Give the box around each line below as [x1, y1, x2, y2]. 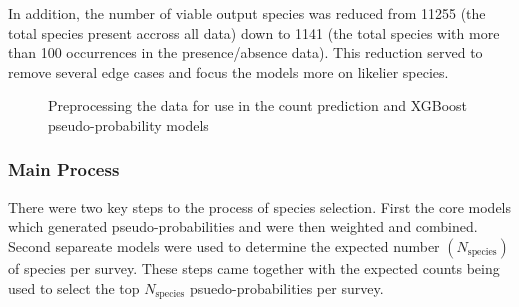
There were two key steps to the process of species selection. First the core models [8, 196, 512, 217]
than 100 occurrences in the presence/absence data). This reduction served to [8, 42, 483, 63]
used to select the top [8, 277, 140, 298]
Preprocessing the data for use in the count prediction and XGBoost [48, 95, 468, 116]
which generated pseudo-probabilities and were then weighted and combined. [8, 216, 478, 237]
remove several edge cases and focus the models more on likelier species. [8, 61, 449, 82]
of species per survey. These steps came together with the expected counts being [8, 257, 500, 278]
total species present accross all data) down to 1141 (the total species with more [8, 22, 500, 43]
